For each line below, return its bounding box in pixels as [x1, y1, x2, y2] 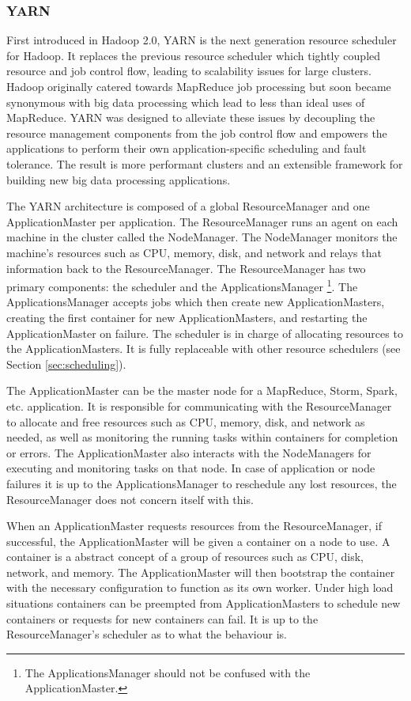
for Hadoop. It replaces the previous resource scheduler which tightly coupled [6, 47, 381, 63]
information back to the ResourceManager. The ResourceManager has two [6, 260, 366, 276]
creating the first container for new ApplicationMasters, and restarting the [6, 309, 368, 325]
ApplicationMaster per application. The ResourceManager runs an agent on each [6, 213, 398, 229]
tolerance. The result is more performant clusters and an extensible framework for [6, 155, 403, 172]
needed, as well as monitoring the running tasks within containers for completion [6, 429, 398, 445]
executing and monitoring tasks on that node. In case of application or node [6, 460, 375, 476]
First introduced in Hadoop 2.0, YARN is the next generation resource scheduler [6, 32, 397, 48]
